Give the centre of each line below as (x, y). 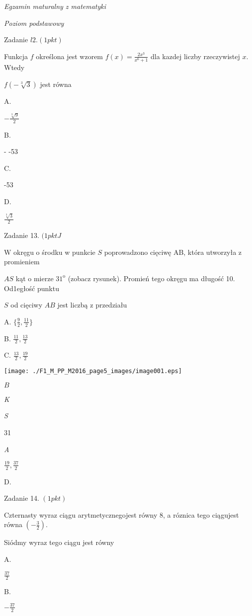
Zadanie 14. (22, 498)
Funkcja (16, 56)
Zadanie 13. (22, 235)
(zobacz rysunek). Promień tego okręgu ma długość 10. (151, 278)
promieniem (22, 262)
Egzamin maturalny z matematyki (55, 6)
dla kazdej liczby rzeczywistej (195, 56)
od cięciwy (27, 305)
